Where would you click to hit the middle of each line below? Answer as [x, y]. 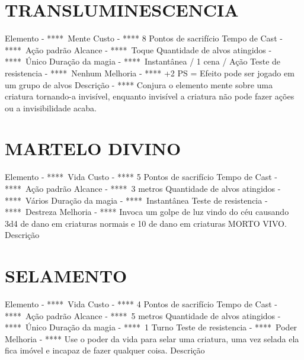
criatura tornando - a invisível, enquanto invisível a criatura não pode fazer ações [150, 96]
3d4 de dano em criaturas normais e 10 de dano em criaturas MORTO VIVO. [146, 223]
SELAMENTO [66, 276]
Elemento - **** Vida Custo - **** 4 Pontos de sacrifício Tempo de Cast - [141, 304]
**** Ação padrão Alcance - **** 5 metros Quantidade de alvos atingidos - [143, 315]
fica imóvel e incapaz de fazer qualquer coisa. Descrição [105, 350]
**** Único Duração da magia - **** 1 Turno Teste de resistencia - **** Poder [151, 327]
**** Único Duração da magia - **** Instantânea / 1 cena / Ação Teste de [143, 61]
